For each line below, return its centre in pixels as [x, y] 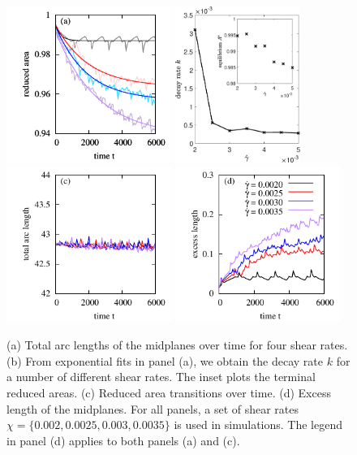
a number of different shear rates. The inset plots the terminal [161, 377]
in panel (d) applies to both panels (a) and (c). [123, 440]
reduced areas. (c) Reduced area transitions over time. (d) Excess [169, 392]
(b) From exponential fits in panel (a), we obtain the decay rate [165, 360]
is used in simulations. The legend [258, 425]
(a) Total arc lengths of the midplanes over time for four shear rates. [177, 345]
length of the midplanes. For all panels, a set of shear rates [153, 408]
